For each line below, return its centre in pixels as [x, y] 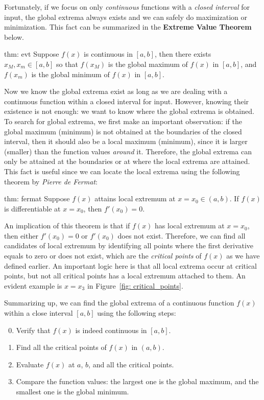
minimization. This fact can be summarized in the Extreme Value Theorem [128, 27]
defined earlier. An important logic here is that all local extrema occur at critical [131, 265]
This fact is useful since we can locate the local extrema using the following [122, 171]
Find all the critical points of [61, 347]
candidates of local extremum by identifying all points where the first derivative [129, 245]
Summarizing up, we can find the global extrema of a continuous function [119, 303]
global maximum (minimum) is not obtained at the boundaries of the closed [123, 131]
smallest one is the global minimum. [73, 391]
